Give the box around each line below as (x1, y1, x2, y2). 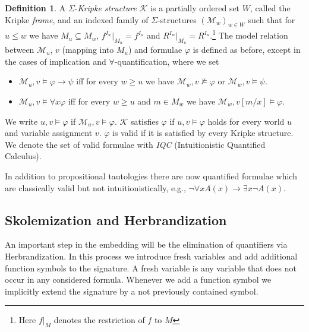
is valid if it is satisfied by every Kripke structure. (112, 127, 294, 139)
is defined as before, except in (193, 43, 301, 56)
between (5, 43, 34, 56)
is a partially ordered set (150, 2, 240, 14)
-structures (157, 13, 197, 26)
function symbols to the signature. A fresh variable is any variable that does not (5, 261, 297, 274)
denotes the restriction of (53, 314, 145, 326)
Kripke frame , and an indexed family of (5, 13, 149, 26)
